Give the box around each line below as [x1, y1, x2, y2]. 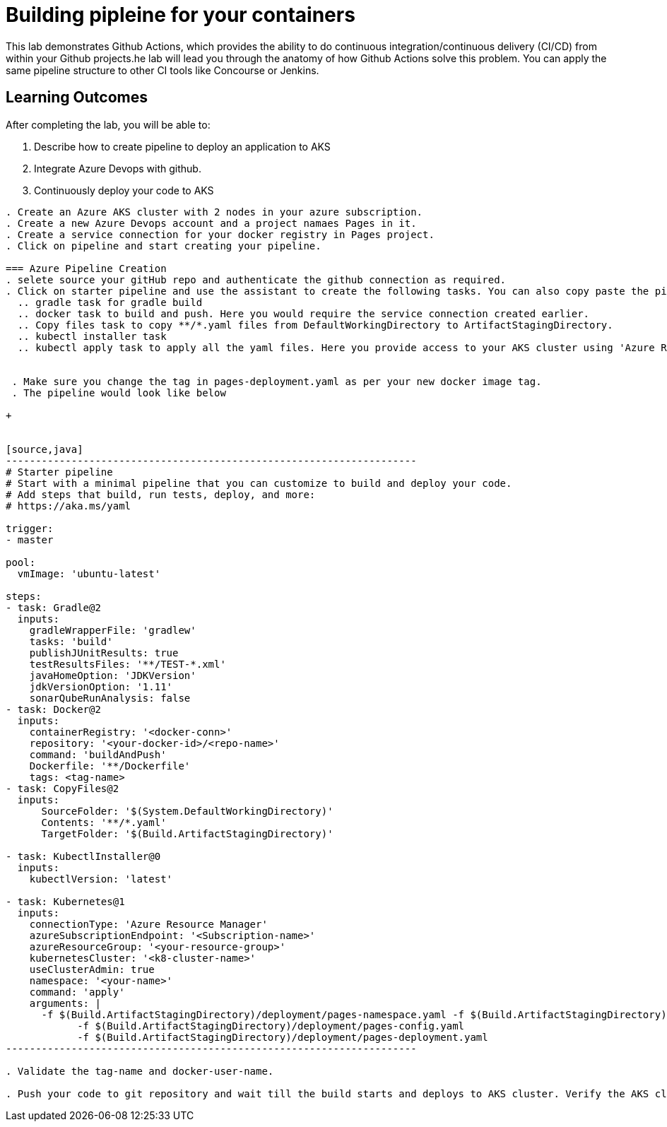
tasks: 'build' [29, 635, 113, 647]
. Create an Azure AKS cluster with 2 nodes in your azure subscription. [6, 206, 423, 218]
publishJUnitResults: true [29, 647, 179, 659]
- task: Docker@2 [6, 703, 101, 715]
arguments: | [29, 997, 101, 1009]
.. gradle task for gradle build [17, 296, 203, 308]
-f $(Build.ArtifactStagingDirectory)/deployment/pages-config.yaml [77, 1020, 465, 1032]
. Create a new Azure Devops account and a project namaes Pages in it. [6, 217, 417, 229]
